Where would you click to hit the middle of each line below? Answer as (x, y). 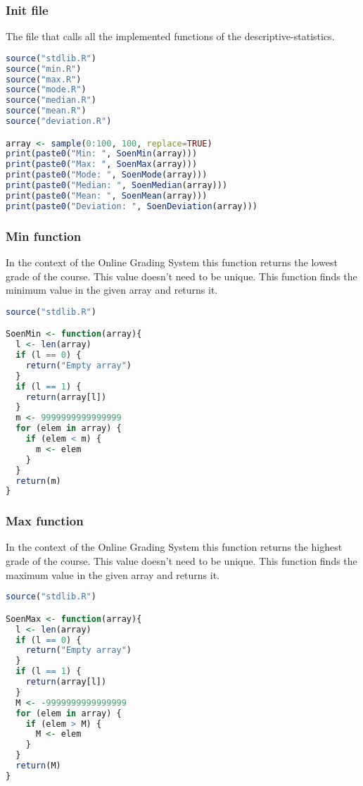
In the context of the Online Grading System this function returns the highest (174, 547)
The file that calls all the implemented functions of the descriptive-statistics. (170, 36)
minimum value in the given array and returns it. (112, 290)
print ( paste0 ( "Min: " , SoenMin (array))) (102, 154)
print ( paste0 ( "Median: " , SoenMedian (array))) (117, 186)
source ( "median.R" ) (51, 100)
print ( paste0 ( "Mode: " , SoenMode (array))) (107, 175)
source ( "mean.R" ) (46, 111)
